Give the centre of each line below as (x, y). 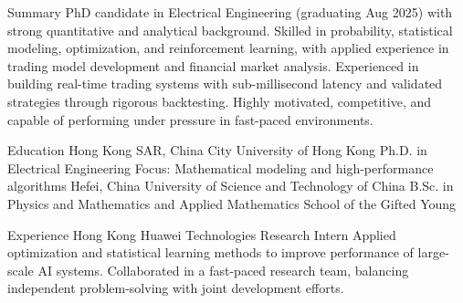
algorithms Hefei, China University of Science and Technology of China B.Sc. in (231, 186)
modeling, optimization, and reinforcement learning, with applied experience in (228, 48)
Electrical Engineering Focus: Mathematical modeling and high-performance (221, 167)
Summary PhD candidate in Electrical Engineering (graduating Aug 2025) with (230, 12)
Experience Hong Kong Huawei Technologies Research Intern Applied (202, 234)
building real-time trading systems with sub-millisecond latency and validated (225, 84)
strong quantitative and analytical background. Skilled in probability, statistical (230, 30)
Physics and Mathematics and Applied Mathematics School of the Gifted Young (232, 203)
